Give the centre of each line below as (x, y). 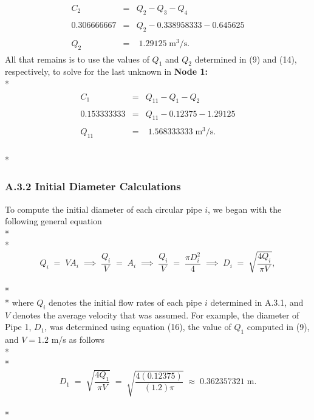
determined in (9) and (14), (246, 59)
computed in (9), (278, 327)
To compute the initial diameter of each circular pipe (104, 209)
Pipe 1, (18, 327)
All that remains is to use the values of (77, 59)
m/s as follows (78, 339)
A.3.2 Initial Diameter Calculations (93, 186)
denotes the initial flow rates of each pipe (125, 302)
